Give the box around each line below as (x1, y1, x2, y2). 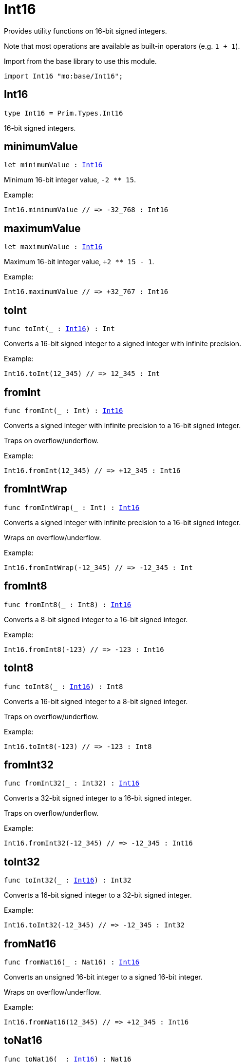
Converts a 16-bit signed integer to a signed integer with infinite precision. (4, 339, 242, 348)
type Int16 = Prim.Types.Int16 (4, 109, 123, 117)
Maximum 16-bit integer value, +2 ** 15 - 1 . (4, 257, 154, 266)
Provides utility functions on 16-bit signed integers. (4, 26, 167, 35)
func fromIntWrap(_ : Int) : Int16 (4, 503, 140, 511)
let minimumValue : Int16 (4, 161, 103, 169)
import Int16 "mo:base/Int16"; (4, 72, 123, 80)
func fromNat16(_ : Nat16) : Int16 (4, 958, 140, 966)
